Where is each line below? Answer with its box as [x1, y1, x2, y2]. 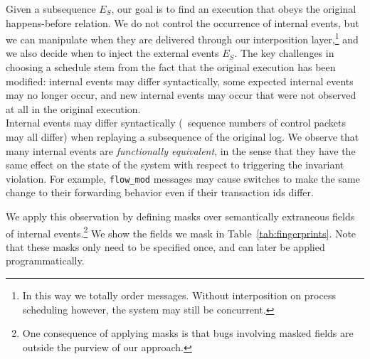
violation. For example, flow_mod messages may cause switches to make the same [6, 171, 360, 186]
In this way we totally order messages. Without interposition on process [22, 288, 336, 303]
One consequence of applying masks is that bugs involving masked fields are [22, 326, 354, 341]
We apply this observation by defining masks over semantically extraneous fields [6, 209, 355, 224]
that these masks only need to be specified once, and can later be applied [6, 239, 325, 254]
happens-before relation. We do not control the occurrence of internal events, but [6, 15, 359, 30]
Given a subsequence [6, 1, 96, 16]
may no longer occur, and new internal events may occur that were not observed [6, 87, 356, 102]
